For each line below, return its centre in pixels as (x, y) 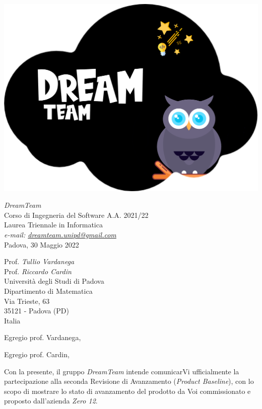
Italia (12, 320)
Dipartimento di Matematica (48, 291)
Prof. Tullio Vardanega (39, 261)
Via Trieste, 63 (27, 301)
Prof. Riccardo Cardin (38, 271)
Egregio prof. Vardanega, (43, 337)
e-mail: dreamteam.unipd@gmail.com (60, 234)
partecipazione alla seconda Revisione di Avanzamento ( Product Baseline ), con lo (129, 381)
